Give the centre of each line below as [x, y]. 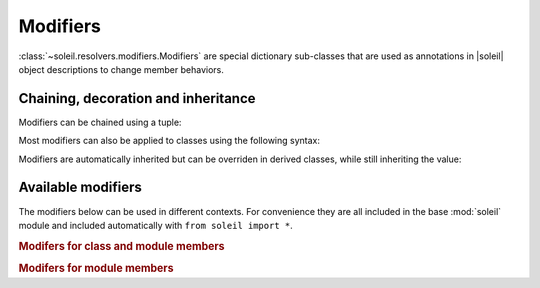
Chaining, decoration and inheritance [137, 98]
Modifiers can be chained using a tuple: [100, 122]
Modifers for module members [96, 268]
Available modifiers [80, 187]
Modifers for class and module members [121, 246]
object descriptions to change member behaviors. [121, 69]
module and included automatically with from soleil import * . [156, 225]
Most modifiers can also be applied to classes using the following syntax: [169, 141]
